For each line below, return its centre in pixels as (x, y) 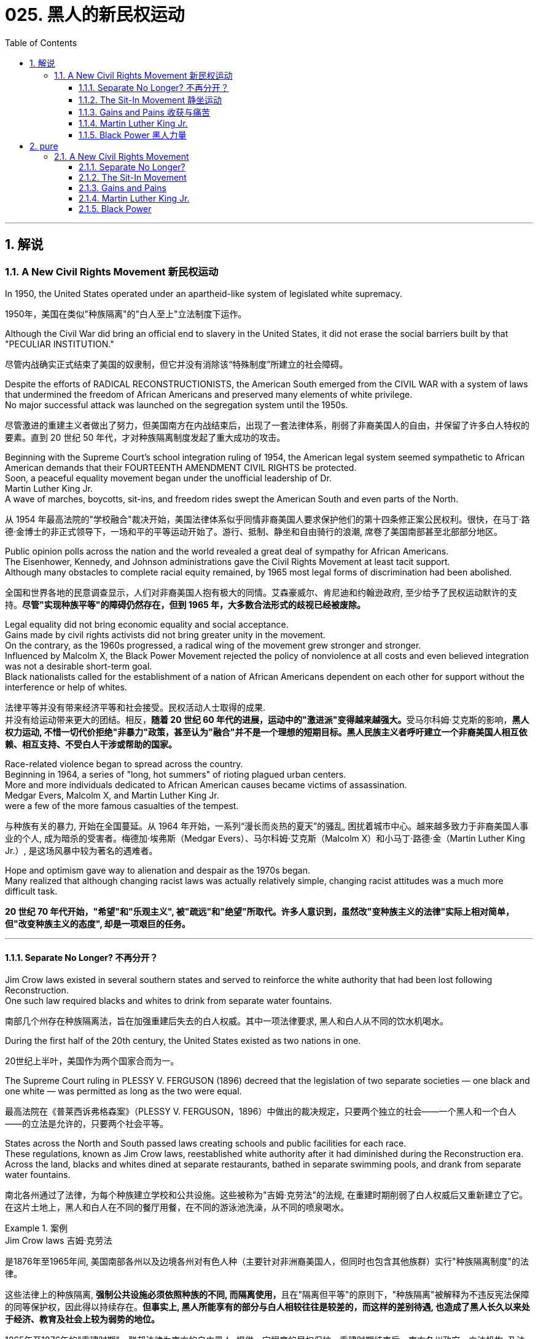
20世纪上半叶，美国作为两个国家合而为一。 (92, 1061)
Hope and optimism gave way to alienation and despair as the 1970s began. (158, 870)
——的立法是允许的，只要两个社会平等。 (87, 1124)
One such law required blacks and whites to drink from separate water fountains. (169, 1001)
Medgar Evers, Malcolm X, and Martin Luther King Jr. (112, 795)
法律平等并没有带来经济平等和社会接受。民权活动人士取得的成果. (135, 707)
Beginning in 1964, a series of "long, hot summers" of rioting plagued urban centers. (176, 774)
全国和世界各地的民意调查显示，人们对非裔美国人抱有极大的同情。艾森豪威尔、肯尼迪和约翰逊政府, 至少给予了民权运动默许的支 (261, 592)
